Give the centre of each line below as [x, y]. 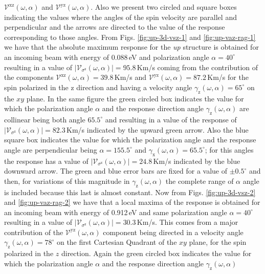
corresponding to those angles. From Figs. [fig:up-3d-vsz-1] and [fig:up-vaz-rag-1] [130, 37]
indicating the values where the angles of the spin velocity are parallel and [120, 17]
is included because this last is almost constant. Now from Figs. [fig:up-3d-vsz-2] [130, 192]
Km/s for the [228, 77]
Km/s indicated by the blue [197, 161]
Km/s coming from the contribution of [197, 67]
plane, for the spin [218, 242]
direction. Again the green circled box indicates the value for [156, 253]
